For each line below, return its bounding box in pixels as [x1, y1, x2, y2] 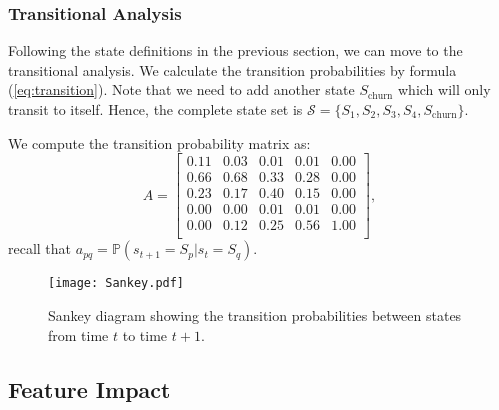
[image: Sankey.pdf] [48, 276, 185, 291]
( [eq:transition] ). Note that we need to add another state [8, 79, 355, 100]
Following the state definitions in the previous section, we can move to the [8, 40, 463, 61]
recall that [8, 238, 72, 259]
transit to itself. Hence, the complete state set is [8, 99, 303, 119]
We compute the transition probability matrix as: [8, 132, 311, 153]
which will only [398, 79, 491, 100]
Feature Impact [8, 373, 171, 404]
